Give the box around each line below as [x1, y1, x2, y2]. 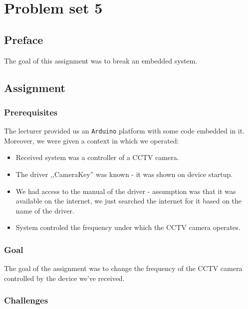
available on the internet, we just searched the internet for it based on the [15, 195, 242, 206]
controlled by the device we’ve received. [4, 272, 125, 283]
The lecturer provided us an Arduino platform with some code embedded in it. [4, 125, 245, 136]
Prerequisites [4, 105, 58, 118]
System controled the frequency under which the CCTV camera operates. [15, 222, 241, 232]
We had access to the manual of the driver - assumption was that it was [15, 185, 236, 196]
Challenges [4, 294, 48, 306]
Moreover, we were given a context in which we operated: [4, 135, 179, 145]
